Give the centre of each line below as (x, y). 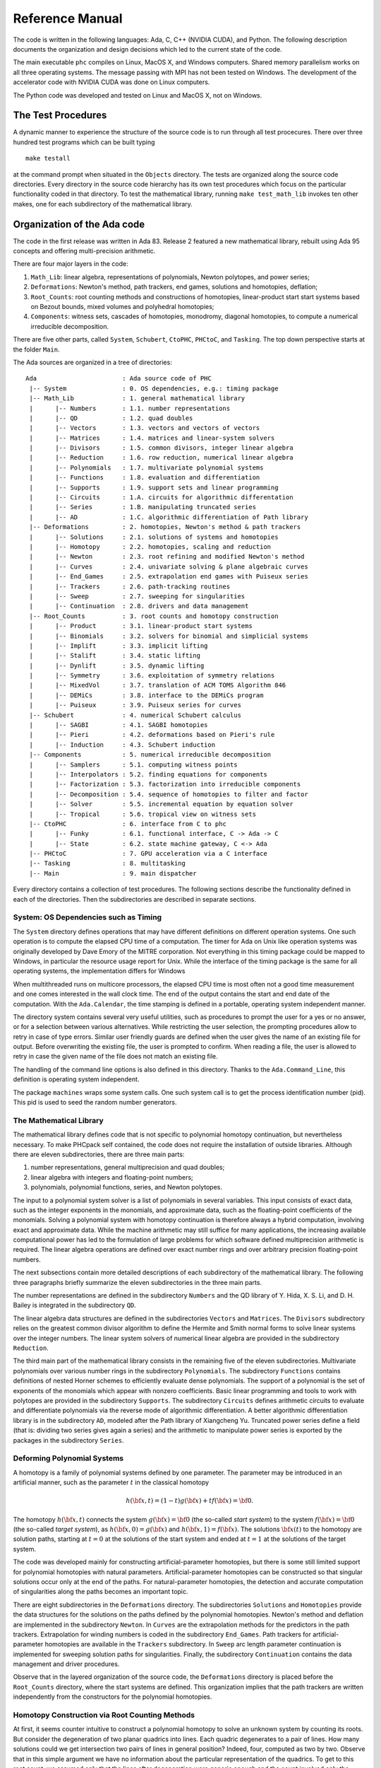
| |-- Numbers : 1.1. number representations (130, 408)
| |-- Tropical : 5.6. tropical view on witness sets (143, 814)
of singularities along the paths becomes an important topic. (101, 1592)
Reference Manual (68, 18)
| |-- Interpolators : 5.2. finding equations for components (148, 774)
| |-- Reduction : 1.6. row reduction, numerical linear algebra (161, 458)
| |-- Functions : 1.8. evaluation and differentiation (145, 478)
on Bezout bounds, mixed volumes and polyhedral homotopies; (122, 307)
